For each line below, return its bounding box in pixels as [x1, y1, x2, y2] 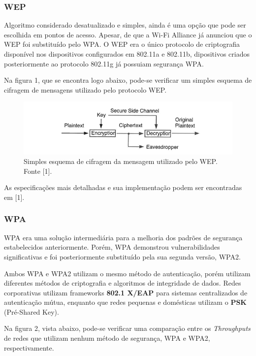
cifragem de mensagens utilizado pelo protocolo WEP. [4, 84, 167, 95]
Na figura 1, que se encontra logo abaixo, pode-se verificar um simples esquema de [4, 75, 252, 85]
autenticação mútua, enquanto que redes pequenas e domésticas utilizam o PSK [4, 297, 247, 307]
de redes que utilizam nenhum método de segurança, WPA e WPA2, [4, 333, 210, 343]
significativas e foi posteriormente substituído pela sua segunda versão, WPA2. [4, 251, 241, 261]
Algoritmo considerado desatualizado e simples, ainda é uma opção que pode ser [4, 20, 246, 30]
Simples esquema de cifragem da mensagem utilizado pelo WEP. [24, 156, 218, 166]
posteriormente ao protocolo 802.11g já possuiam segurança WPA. [4, 58, 204, 68]
